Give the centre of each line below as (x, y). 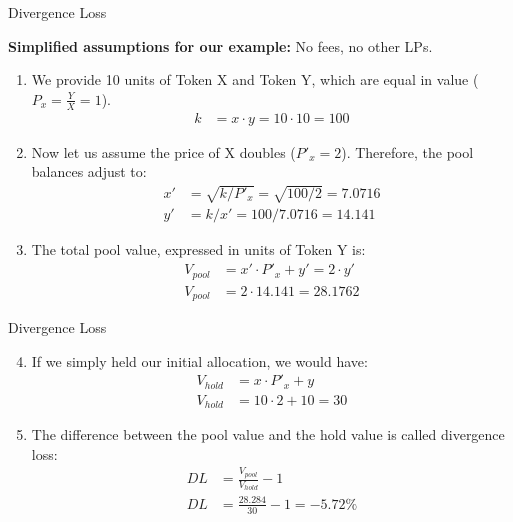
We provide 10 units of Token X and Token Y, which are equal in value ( (255, 79)
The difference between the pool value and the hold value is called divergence (268, 434)
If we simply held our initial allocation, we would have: (199, 360)
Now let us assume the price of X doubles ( (163, 151)
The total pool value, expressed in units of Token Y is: (198, 249)
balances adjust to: (89, 171)
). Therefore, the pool (407, 151)
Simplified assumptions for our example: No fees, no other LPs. (220, 45)
